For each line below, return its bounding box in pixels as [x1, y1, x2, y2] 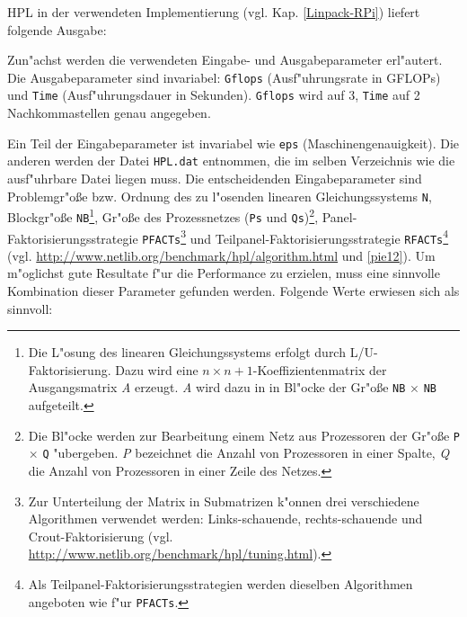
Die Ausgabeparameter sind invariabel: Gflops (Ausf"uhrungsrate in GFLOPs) [7, 67, 441, 86]
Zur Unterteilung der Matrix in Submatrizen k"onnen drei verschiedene [28, 491, 419, 510]
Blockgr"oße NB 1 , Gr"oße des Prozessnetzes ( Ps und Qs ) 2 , [7, 205, 319, 226]
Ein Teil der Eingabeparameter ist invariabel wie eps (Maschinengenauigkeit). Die [7, 133, 460, 152]
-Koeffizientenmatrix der [252, 360, 387, 379]
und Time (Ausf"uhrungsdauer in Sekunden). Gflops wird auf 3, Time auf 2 [7, 85, 420, 104]
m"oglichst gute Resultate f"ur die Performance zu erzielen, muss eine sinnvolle [7, 264, 440, 282]
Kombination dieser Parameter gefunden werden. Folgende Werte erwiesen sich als [7, 282, 460, 300]
